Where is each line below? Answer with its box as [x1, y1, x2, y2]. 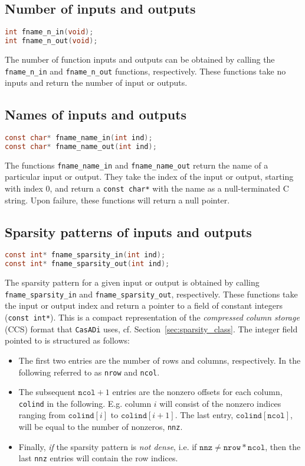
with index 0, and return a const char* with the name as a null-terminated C [5, 182, 289, 194]
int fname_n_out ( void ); [5, 37, 98, 46]
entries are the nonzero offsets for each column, [112, 386, 283, 398]
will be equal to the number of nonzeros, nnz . [18, 420, 183, 433]
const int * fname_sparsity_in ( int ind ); [5, 251, 166, 260]
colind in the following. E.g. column [18, 397, 152, 409]
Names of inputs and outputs [5, 105, 187, 124]
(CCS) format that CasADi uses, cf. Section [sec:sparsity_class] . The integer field [5, 322, 298, 335]
